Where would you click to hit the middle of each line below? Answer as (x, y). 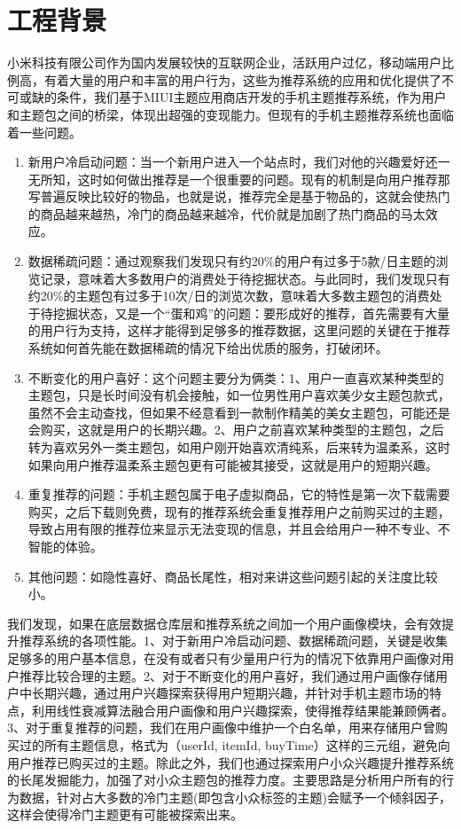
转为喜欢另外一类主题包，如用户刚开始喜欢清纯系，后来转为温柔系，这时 (239, 447)
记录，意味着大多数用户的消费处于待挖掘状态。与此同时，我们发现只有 (245, 278)
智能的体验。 (65, 546)
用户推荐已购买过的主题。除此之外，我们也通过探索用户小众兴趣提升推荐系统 (230, 762)
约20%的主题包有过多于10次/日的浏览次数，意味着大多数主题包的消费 (229, 296)
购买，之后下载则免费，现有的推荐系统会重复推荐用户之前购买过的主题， (239, 511)
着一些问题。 (44, 132)
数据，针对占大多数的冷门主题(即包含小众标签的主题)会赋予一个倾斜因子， (235, 797)
